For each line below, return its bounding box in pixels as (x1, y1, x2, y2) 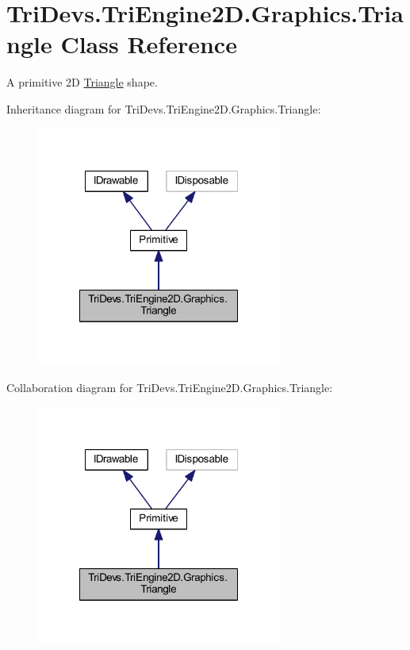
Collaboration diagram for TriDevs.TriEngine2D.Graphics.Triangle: (6, 379, 333, 395)
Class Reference (60, 28, 237, 60)
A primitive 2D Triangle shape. (6, 74, 158, 90)
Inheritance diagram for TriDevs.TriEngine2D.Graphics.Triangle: (6, 100, 321, 117)
